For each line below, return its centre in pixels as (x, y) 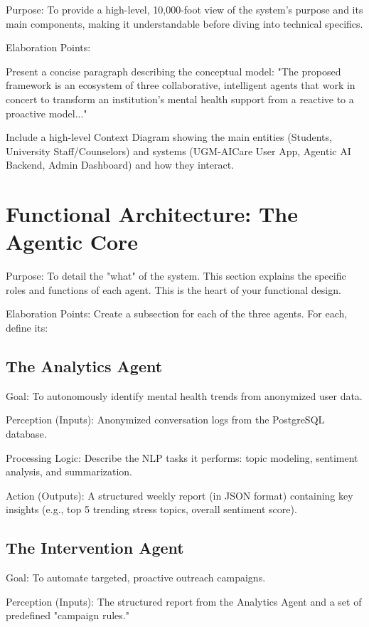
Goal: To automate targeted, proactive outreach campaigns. (136, 578)
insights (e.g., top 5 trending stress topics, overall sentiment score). (151, 509)
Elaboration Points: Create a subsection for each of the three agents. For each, (177, 313)
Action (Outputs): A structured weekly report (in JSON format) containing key (180, 495)
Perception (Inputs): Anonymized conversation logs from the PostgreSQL (165, 420)
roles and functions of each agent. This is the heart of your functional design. (173, 289)
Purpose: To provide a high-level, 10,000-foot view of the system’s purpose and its (184, 9)
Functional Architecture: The (152, 214)
